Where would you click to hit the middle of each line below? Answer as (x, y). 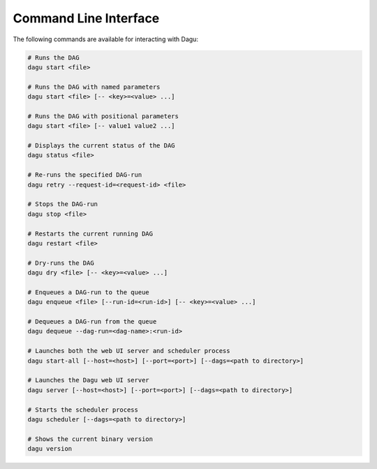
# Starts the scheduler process (83, 410)
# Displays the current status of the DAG (101, 146)
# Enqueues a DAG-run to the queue (88, 292)
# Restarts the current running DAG (90, 233)
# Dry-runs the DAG (61, 263)
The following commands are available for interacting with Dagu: (106, 39)
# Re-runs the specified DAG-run (85, 175)
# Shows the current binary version (90, 439)
